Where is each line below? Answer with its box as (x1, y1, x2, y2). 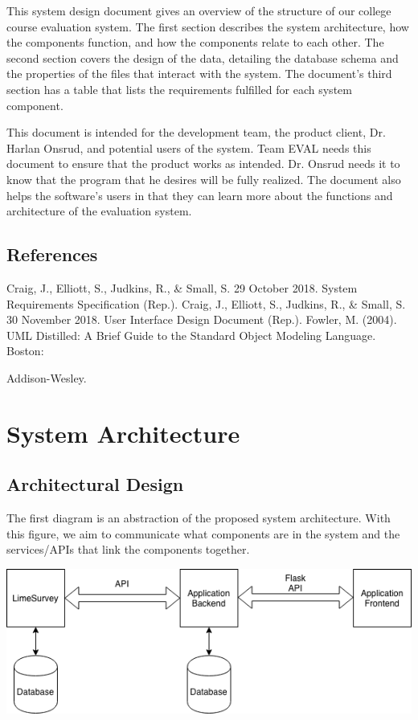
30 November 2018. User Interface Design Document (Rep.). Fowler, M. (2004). (6, 311, 397, 328)
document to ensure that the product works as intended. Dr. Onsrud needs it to (6, 155, 400, 172)
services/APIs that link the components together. (6, 541, 250, 558)
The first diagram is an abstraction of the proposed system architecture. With (6, 509, 391, 526)
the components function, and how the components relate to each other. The (6, 34, 384, 51)
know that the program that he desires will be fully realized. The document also (6, 170, 401, 187)
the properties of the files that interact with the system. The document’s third (6, 65, 392, 82)
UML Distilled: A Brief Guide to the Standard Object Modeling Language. (6, 326, 376, 343)
